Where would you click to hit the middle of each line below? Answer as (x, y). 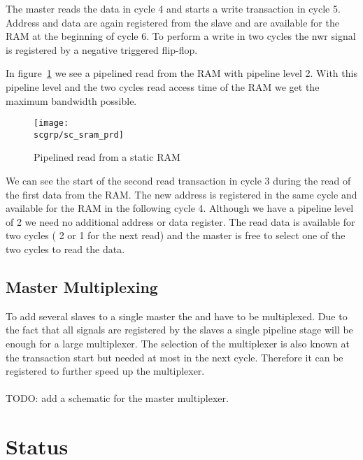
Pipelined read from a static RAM (107, 157)
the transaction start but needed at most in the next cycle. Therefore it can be (175, 357)
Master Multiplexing (82, 287)
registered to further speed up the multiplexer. (105, 371)
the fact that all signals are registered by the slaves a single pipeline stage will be (179, 330)
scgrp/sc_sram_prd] (79, 135)
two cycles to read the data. (65, 249)
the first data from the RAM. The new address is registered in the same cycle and (181, 194)
